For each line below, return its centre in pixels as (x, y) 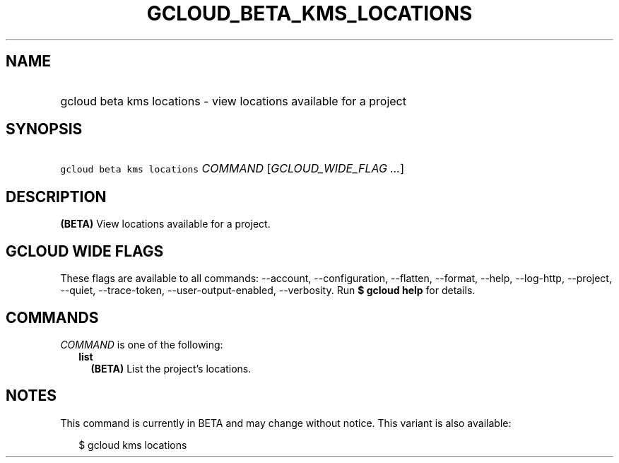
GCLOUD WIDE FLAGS (85, 251)
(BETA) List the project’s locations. (171, 368)
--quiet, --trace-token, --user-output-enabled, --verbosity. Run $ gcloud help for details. (268, 291)
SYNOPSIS (44, 129)
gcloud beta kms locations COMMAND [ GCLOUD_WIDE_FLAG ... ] (232, 169)
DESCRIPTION (56, 197)
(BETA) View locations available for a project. (165, 224)
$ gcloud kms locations (133, 445)
